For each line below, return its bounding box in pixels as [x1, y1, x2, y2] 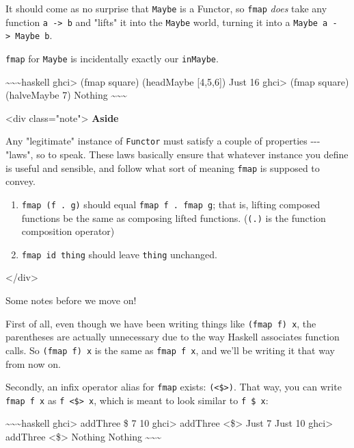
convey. [5, 174, 36, 188]
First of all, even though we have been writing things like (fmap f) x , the [5, 316, 316, 330]
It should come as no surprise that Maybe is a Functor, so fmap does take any [5, 1, 327, 15]
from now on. [5, 356, 61, 371]
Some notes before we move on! [5, 293, 137, 308]
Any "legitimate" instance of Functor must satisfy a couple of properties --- [5, 134, 321, 148]
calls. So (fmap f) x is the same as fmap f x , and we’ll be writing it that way [5, 343, 335, 357]
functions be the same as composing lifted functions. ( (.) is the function [21, 210, 326, 225]
